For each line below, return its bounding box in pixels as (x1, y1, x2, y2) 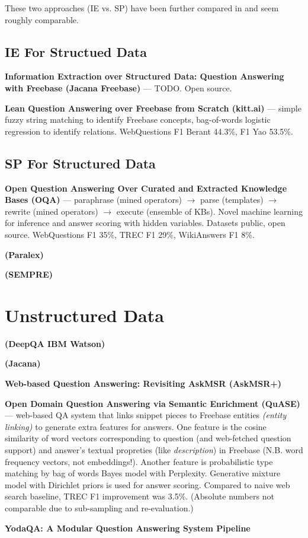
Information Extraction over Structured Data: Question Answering (5, 70, 284, 82)
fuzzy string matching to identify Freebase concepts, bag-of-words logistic (5, 113, 271, 126)
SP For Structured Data (5, 154, 156, 172)
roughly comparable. (5, 13, 79, 26)
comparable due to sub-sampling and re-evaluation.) (5, 501, 194, 514)
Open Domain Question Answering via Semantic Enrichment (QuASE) (5, 397, 300, 409)
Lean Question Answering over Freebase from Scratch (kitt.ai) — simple (5, 101, 301, 114)
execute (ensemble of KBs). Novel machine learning (116, 205, 303, 217)
